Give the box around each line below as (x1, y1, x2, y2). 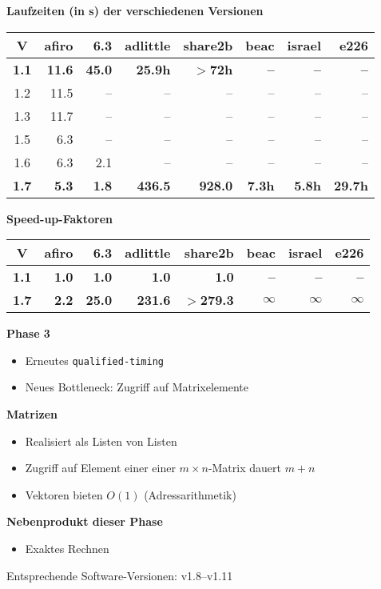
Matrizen (6, 406, 58, 423)
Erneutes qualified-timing (25, 351, 164, 368)
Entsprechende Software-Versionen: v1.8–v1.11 (6, 567, 233, 583)
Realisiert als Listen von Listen (25, 432, 177, 449)
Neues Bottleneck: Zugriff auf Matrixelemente (25, 379, 248, 395)
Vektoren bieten (25, 486, 103, 503)
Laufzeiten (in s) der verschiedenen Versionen (6, 2, 264, 18)
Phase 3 (6, 325, 50, 342)
